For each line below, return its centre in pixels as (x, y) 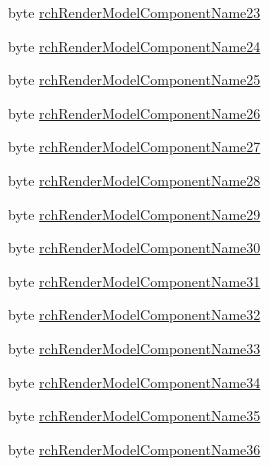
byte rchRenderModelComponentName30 (134, 247)
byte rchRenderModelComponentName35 (134, 415)
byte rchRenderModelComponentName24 (134, 45)
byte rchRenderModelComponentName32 (134, 314)
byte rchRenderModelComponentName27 (134, 146)
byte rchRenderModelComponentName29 (134, 213)
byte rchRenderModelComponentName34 (134, 381)
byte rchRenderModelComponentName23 (134, 12)
